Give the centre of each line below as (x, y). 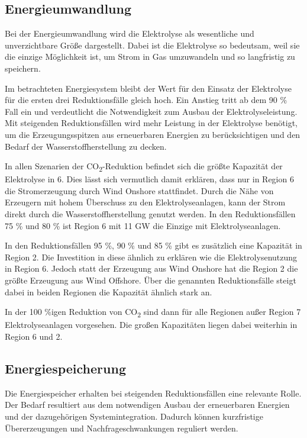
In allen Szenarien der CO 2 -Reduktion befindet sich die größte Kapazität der (144, 167)
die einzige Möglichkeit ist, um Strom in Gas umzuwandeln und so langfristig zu (150, 57)
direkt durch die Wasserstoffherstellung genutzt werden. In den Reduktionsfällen (150, 214)
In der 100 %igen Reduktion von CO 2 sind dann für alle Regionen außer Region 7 (153, 312)
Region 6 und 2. (34, 336)
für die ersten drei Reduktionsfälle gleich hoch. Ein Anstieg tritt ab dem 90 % (146, 100)
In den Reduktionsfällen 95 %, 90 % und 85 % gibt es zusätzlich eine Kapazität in (153, 245)
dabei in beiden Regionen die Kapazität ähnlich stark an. (109, 292)
